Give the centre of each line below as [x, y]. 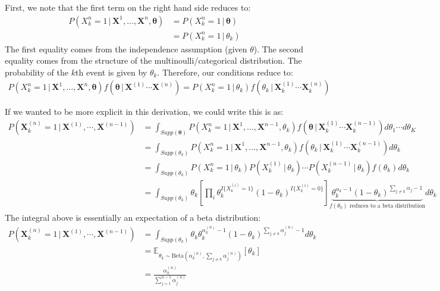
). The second [279, 48]
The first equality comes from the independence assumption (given [126, 48]
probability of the [37, 72]
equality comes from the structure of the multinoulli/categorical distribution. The [153, 60]
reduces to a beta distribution [387, 206]
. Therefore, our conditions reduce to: [225, 72]
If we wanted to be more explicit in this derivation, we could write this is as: [144, 112]
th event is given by [111, 72]
